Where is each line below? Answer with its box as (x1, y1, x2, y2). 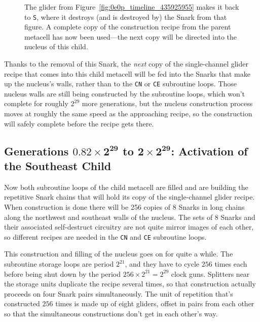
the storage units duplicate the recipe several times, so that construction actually (4, 278, 256, 289)
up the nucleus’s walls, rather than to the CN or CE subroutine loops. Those (4, 78, 237, 89)
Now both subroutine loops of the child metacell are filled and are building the (4, 181, 248, 192)
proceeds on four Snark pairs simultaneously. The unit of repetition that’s (4, 288, 233, 299)
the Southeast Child (4, 158, 112, 174)
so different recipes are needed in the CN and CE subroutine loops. (4, 231, 207, 242)
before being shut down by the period (4, 268, 121, 279)
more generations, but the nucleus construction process (82, 98, 253, 109)
